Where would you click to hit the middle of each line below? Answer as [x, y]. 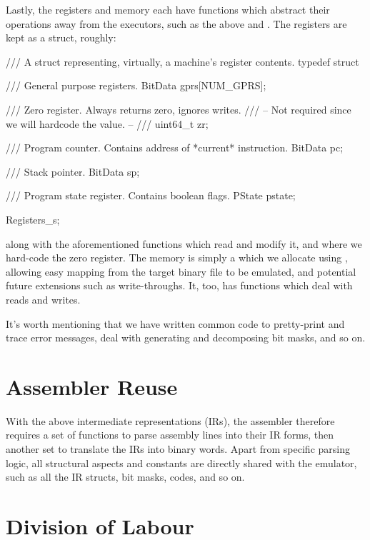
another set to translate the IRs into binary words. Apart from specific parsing [178, 449]
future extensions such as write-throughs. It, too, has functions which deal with [179, 285]
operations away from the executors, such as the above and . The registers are [176, 23]
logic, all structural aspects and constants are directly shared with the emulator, [181, 462]
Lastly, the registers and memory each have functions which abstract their [168, 9]
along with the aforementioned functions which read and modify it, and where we [184, 243]
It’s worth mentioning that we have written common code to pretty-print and [175, 323]
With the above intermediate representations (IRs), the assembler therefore [170, 420]
